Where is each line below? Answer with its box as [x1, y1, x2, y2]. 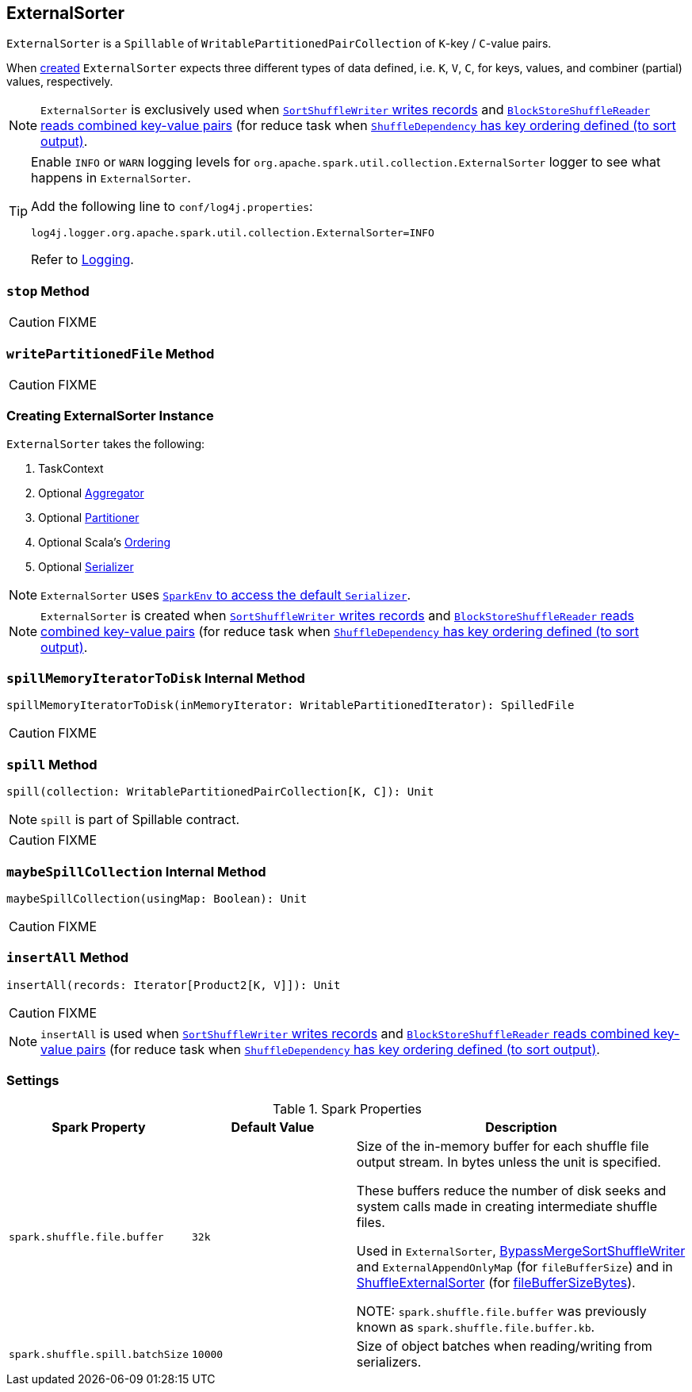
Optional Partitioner [38, 510, 140, 524]
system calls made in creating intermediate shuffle [356, 1198, 657, 1215]
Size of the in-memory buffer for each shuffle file [356, 1138, 649, 1155]
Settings [6, 1072, 59, 1089]
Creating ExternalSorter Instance [6, 408, 214, 424]
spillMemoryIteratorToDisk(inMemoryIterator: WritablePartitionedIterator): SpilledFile [6, 699, 575, 712]
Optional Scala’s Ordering [38, 535, 171, 549]
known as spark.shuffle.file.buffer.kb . [356, 1319, 595, 1336]
